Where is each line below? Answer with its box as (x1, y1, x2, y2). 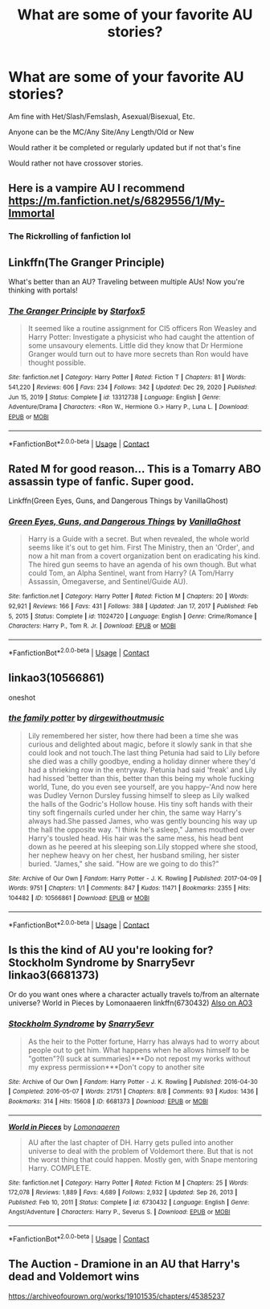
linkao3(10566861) (8, 671, 105, 685)
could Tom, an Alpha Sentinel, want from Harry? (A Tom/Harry (27, 568, 235, 578)
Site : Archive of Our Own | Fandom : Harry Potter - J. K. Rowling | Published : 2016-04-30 (8, 1078, 258, 1086)
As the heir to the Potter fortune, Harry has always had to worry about (27, 1037, 260, 1046)
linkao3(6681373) (8, 968, 100, 982)
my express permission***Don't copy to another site (27, 1062, 205, 1072)
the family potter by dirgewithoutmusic (8, 713, 165, 724)
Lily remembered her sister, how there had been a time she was (27, 730, 239, 740)
